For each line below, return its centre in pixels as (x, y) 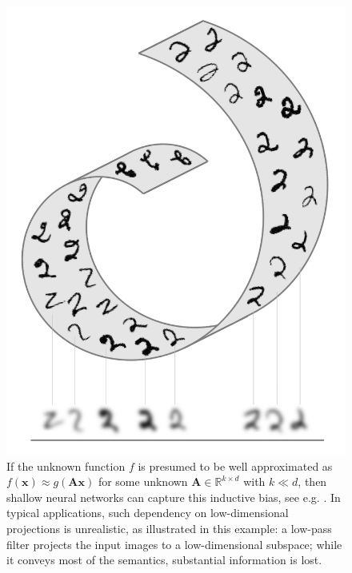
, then (312, 481)
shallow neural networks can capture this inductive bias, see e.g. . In (174, 497)
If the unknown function (66, 466)
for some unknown (143, 481)
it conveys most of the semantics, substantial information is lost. (164, 560)
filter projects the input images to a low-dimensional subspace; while (174, 544)
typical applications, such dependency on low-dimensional (148, 513)
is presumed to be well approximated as (235, 466)
